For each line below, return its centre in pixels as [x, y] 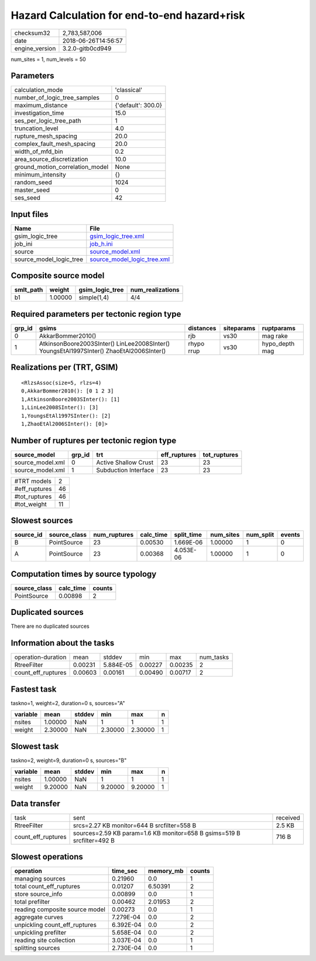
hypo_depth [278, 344]
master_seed [32, 190]
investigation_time [39, 113]
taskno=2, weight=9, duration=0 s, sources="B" [69, 760]
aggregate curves [39, 917]
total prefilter [32, 902]
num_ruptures [114, 535]
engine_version [35, 48]
